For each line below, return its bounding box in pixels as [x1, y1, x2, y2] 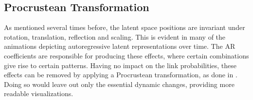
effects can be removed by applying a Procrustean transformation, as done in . [4, 70, 237, 80]
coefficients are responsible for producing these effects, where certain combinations [4, 50, 249, 60]
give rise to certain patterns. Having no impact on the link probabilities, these [4, 60, 237, 70]
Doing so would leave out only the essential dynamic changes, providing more [4, 79, 235, 89]
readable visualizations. [4, 88, 73, 99]
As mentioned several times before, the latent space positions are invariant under [4, 22, 245, 32]
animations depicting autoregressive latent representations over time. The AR [4, 41, 235, 51]
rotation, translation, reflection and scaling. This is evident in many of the [4, 31, 226, 42]
